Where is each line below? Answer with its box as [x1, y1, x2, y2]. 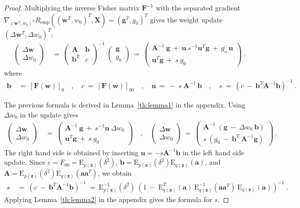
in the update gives [20, 109, 79, 119]
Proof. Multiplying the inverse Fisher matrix [4, 2, 140, 12]
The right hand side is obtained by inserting [4, 147, 139, 157]
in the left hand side [182, 147, 245, 157]
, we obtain [98, 168, 132, 178]
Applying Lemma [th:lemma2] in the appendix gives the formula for [4, 194, 212, 204]
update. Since [4, 157, 45, 167]
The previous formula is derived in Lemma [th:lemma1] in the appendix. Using [4, 99, 246, 109]
